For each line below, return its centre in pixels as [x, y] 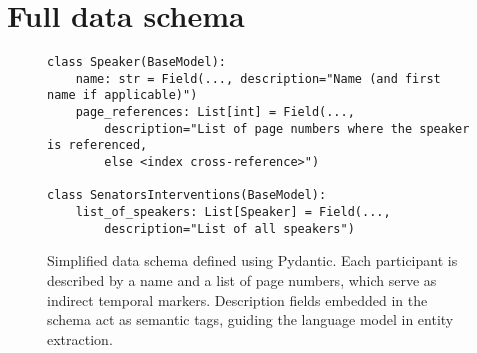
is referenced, [97, 145]
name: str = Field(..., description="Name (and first [258, 78]
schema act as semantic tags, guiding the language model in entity [250, 319]
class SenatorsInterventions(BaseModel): [187, 195]
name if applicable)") [122, 95]
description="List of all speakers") [229, 228]
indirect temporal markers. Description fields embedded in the [237, 299]
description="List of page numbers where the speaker [287, 128]
